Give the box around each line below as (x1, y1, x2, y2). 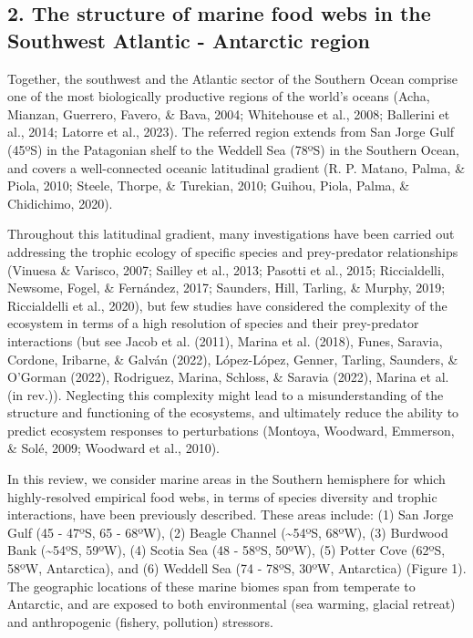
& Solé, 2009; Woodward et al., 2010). (7, 438, 221, 458)
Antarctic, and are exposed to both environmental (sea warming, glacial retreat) (7, 594, 456, 613)
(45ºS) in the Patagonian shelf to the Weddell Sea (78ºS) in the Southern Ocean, (7, 139, 459, 159)
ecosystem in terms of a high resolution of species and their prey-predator (7, 314, 419, 333)
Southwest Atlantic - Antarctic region (7, 26, 370, 54)
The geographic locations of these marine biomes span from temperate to (7, 576, 416, 595)
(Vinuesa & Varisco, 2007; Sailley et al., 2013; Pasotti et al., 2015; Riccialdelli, (7, 260, 445, 279)
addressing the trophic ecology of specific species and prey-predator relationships (7, 242, 458, 261)
